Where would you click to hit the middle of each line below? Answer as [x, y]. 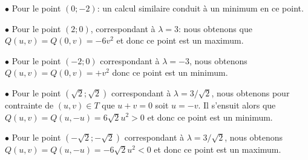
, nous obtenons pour [251, 92]
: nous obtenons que [215, 28]
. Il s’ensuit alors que [237, 105]
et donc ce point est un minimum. [210, 117]
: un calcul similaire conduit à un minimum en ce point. [200, 8]
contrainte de [29, 105]
